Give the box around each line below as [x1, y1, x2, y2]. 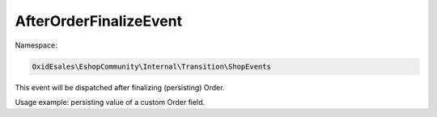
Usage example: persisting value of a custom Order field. [15, 97, 206, 107]
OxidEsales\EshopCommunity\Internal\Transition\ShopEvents [32, 61, 271, 71]
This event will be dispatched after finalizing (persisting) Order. [15, 82, 225, 92]
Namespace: [15, 40, 57, 50]
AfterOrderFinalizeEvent [15, 12, 182, 30]
